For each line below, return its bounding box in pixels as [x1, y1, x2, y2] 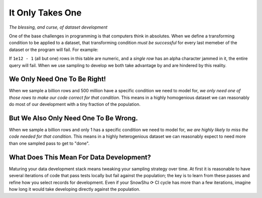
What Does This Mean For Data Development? [9, 153, 151, 161]
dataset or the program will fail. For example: [9, 47, 98, 52]
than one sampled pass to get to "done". [9, 140, 90, 146]
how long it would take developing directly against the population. [9, 186, 141, 192]
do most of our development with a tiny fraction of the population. [9, 101, 141, 107]
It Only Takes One [9, 7, 82, 18]
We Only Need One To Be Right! [9, 75, 106, 83]
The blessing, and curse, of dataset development [9, 24, 108, 30]
